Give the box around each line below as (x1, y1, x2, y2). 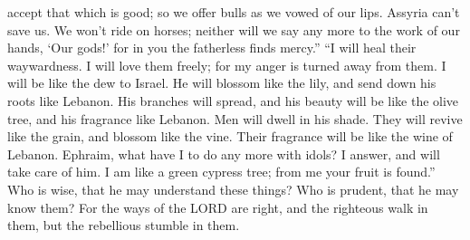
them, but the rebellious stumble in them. (7, 216, 240, 235)
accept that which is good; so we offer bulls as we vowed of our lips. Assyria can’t (7, 3, 460, 21)
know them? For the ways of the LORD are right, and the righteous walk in (7, 197, 428, 216)
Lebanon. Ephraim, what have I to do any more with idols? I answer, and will (7, 144, 440, 163)
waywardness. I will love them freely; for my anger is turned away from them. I (7, 55, 446, 74)
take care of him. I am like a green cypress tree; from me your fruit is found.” (7, 162, 436, 181)
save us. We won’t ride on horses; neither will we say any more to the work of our (7, 20, 460, 39)
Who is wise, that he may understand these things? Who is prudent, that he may (7, 179, 459, 198)
